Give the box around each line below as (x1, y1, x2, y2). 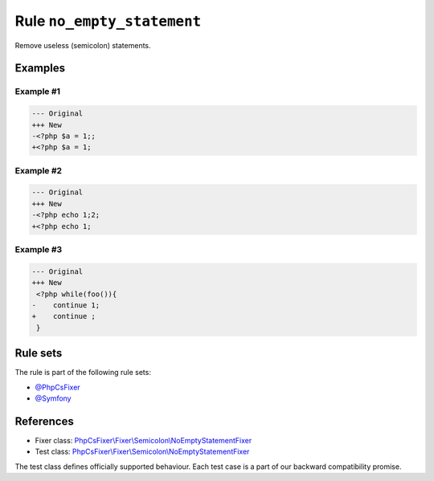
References (14, 414, 74, 428)
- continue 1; (31, 300, 100, 309)
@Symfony (35, 393, 72, 403)
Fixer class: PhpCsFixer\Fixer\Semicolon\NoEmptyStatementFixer (35, 435, 252, 445)
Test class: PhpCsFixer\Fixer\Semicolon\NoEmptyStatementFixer (35, 446, 250, 457)
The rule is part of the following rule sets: (14, 368, 152, 377)
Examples (14, 61, 66, 75)
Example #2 (14, 165, 63, 176)
